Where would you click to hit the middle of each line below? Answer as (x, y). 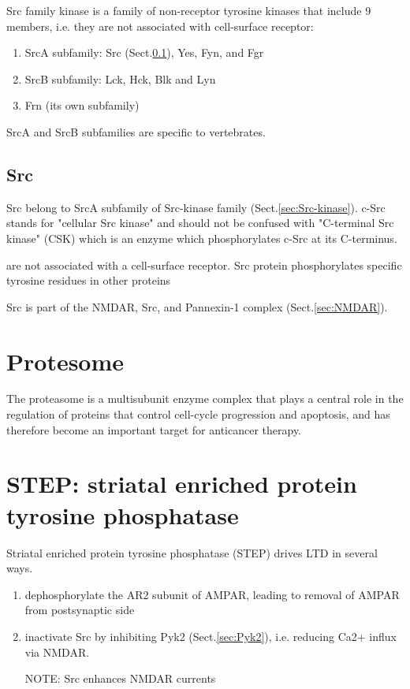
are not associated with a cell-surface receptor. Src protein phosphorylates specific (204, 264)
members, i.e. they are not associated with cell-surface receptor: (160, 26)
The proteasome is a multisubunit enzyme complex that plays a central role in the (205, 399)
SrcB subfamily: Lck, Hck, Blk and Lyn (120, 78)
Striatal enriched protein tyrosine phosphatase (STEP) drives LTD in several (192, 552)
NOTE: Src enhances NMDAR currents (120, 678)
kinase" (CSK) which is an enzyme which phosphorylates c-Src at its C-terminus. (202, 238)
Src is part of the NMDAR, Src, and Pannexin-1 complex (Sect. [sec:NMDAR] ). (197, 306)
